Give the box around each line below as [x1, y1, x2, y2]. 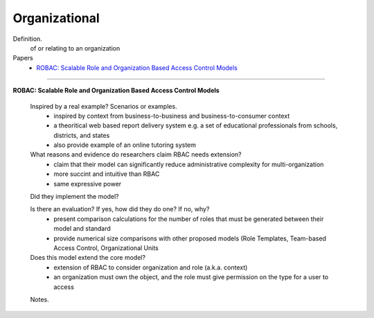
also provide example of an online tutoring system [53, 141, 197, 149]
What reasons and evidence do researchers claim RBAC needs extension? [30, 150, 242, 159]
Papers [12, 54, 34, 62]
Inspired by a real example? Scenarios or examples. [30, 102, 177, 110]
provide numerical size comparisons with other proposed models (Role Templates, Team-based [53, 234, 327, 242]
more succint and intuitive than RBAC [53, 170, 160, 178]
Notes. [30, 295, 49, 303]
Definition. [12, 35, 43, 43]
